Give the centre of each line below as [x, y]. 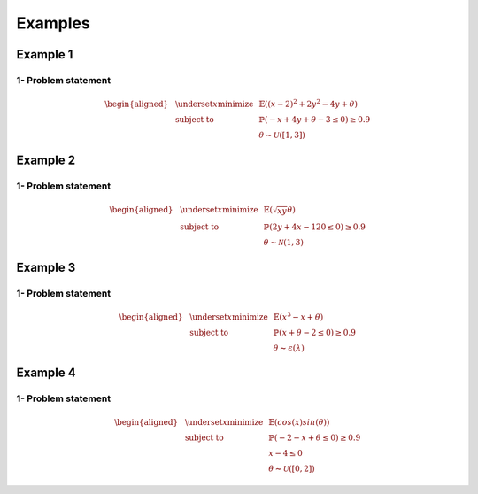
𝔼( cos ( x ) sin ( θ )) [299, 422]
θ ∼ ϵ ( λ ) [289, 348]
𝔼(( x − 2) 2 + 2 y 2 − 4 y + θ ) [308, 103]
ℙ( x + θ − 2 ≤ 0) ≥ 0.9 [314, 332]
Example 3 [46, 268]
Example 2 [46, 161]
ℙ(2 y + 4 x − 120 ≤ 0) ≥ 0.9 [315, 227]
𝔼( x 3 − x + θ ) [298, 316]
